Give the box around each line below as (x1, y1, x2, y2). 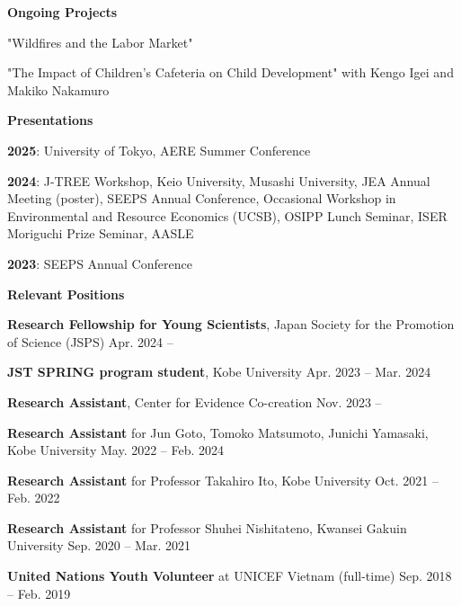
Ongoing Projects (7, 3, 118, 21)
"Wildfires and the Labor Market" (7, 32, 193, 51)
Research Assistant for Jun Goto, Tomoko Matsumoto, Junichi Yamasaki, (7, 423, 429, 441)
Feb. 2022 (7, 488, 60, 507)
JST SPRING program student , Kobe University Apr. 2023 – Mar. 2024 (7, 362, 431, 381)
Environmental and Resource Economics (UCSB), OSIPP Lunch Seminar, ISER (7, 206, 448, 225)
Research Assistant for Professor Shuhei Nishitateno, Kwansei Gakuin (7, 518, 407, 537)
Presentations (7, 111, 93, 129)
